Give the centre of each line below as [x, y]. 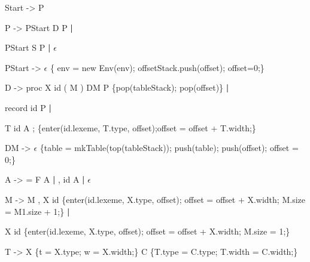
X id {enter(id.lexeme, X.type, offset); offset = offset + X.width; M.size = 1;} [148, 231]
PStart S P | [28, 47]
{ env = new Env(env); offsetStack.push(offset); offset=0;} [157, 67]
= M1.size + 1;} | [37, 211]
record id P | [28, 107]
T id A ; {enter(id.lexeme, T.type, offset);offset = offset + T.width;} [130, 127]
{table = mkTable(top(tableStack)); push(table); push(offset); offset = [169, 148]
